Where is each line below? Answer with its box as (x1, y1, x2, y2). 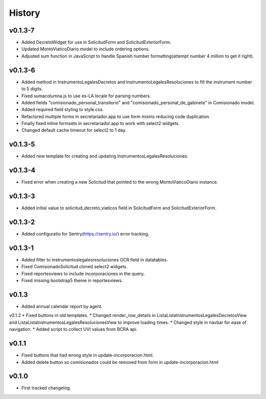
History (9, 7, 40, 18)
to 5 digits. (21, 86, 43, 92)
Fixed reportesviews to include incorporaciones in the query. (21, 271, 145, 277)
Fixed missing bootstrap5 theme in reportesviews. (21, 278, 123, 283)
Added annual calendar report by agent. (21, 304, 103, 310)
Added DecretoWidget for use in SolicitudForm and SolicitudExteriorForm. (21, 40, 171, 45)
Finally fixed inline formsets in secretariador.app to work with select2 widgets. (21, 120, 180, 126)
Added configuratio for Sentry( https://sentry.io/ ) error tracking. (21, 231, 150, 237)
